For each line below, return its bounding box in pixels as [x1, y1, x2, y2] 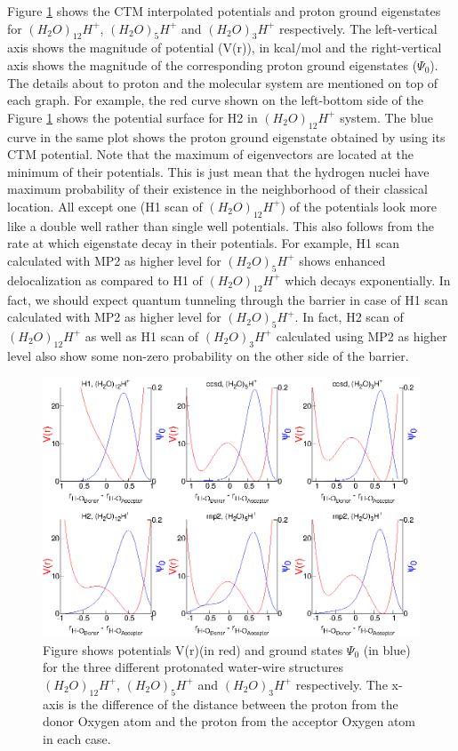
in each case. [43, 729, 111, 747]
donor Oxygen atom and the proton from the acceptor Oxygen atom [43, 712, 416, 731]
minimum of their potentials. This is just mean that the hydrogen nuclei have [7, 162, 430, 180]
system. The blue [340, 108, 433, 126]
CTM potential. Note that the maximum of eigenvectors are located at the [7, 145, 414, 164]
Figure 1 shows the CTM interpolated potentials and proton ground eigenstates [7, 2, 441, 20]
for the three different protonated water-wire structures [43, 658, 344, 676]
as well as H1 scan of [84, 326, 199, 345]
